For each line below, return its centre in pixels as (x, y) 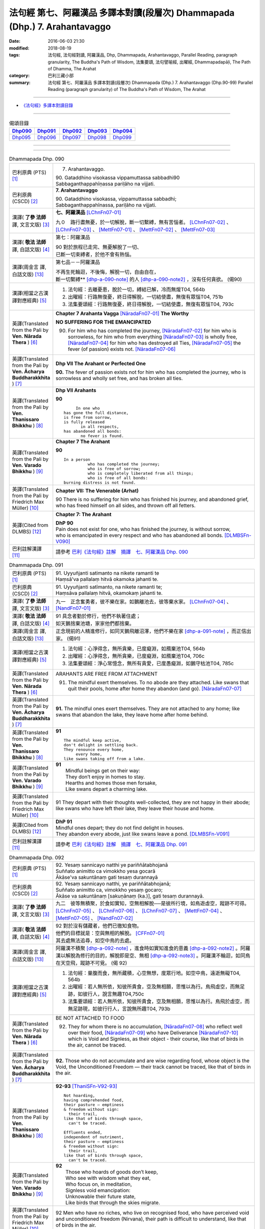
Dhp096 (47, 138)
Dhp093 (97, 131)
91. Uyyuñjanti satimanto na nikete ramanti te (107, 573)
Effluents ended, (83, 1132)
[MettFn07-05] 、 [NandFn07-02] (94, 918)
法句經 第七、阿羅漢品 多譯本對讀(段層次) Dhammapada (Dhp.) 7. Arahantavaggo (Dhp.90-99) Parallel (150, 82)
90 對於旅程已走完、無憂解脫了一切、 (99, 247)
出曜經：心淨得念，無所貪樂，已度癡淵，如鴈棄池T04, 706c (136, 656)
